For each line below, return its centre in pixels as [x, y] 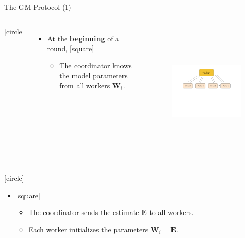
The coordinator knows [95, 65]
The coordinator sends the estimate [84, 212]
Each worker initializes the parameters [88, 229]
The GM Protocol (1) [38, 7]
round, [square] [71, 48]
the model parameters [93, 75]
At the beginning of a [83, 38]
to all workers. [171, 212]
